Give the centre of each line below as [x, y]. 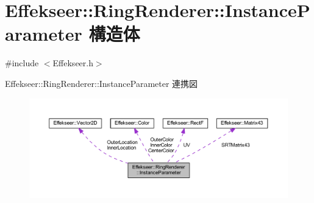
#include [22, 63]
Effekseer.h [73, 63]
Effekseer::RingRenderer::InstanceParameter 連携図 [102, 83]
